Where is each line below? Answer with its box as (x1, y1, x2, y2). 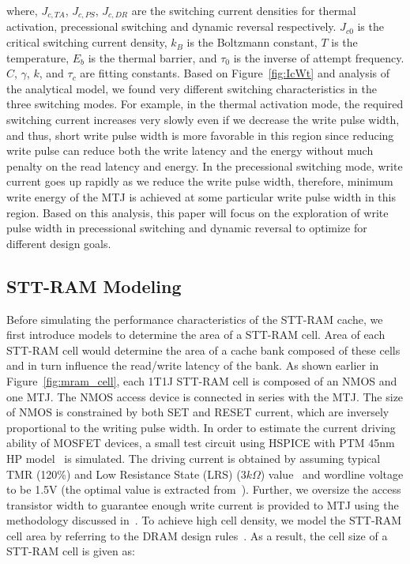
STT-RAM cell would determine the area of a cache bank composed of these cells (6, 341, 401, 358)
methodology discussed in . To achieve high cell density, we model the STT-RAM (6, 512, 402, 528)
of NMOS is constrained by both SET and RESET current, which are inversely (6, 404, 389, 420)
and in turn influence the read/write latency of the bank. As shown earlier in (6, 357, 379, 374)
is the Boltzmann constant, (186, 34, 318, 51)
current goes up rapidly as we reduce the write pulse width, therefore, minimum (6, 173, 393, 190)
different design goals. (6, 235, 111, 251)
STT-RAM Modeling (6, 273, 182, 298)
